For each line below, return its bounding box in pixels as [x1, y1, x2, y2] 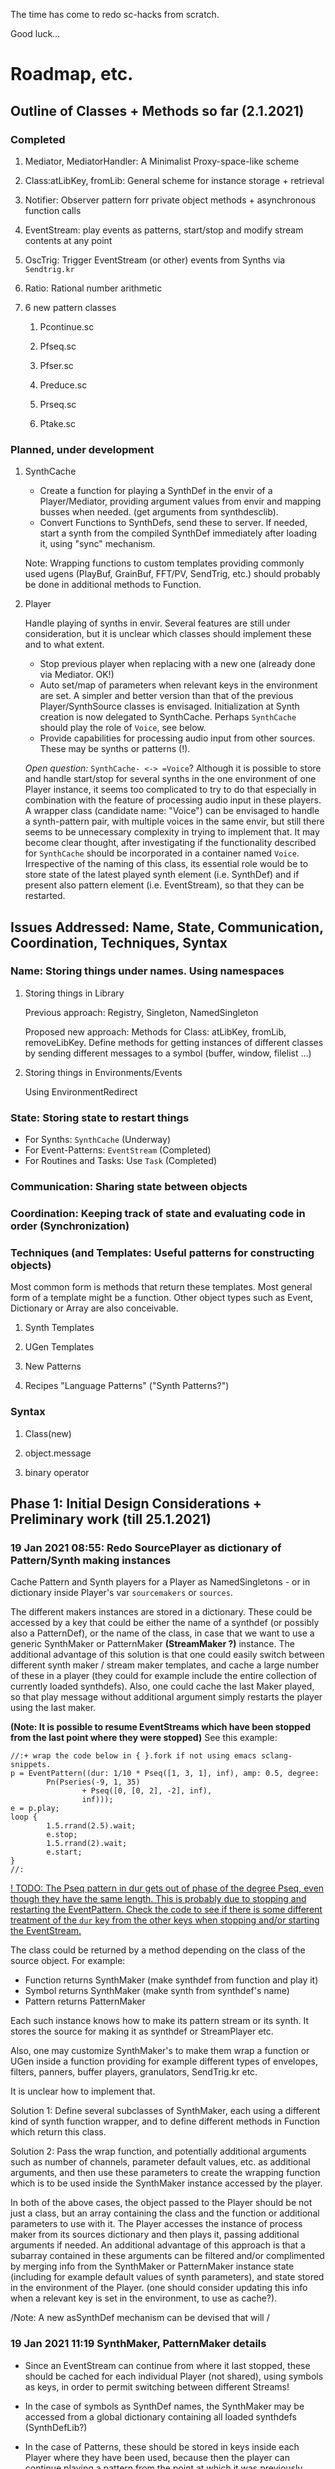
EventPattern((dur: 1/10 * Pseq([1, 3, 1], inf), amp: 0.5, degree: [28, 1769, 320, 1779]
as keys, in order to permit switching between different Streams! [24, 2380, 290, 2393]
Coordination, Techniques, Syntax [10, 934, 228, 951]
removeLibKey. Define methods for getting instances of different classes [24, 1036, 324, 1048]
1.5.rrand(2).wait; [46, 1839, 128, 1849]
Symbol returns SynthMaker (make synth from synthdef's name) [24, 1985, 290, 1997]
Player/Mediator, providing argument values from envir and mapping [39, 495, 322, 508]
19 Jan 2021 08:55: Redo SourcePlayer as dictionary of [10, 1540, 282, 1554]
